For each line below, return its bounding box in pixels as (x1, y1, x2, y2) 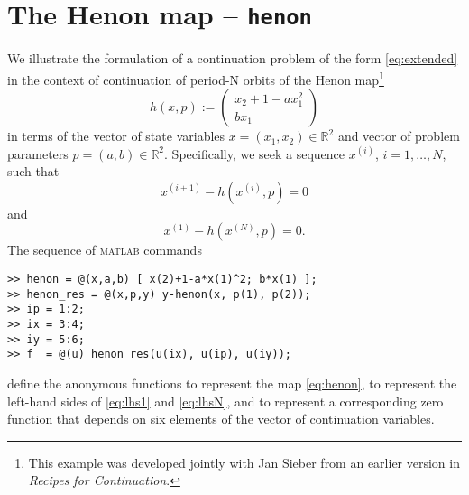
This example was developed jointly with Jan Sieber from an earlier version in (28, 453, 460, 472)
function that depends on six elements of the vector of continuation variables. (7, 409, 435, 428)
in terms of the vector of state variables (7, 126, 225, 145)
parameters (7, 144, 69, 163)
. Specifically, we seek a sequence (164, 144, 345, 163)
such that (7, 162, 60, 181)
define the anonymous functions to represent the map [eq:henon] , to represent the (7, 374, 457, 392)
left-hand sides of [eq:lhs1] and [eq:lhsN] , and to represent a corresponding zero (7, 391, 444, 410)
